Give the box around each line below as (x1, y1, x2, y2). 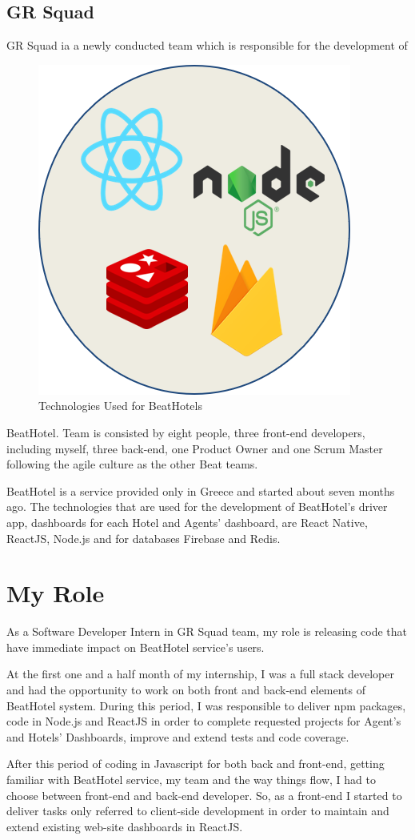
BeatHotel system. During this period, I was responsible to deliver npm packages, (6, 697, 406, 713)
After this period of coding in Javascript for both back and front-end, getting (6, 755, 385, 772)
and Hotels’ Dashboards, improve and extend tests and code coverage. (6, 728, 349, 745)
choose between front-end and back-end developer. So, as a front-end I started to (6, 786, 402, 803)
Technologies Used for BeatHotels (38, 397, 202, 414)
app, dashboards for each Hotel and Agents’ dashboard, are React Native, (6, 513, 368, 530)
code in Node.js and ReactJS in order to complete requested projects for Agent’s (6, 713, 401, 729)
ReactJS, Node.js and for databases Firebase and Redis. (6, 529, 281, 546)
